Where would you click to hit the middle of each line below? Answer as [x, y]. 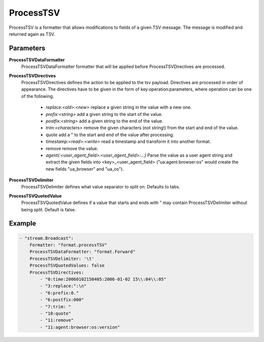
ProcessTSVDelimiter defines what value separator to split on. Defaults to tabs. [101, 187]
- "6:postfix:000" [62, 300]
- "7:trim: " [55, 307]
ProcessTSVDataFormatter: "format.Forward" [82, 252]
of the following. [38, 96]
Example [22, 223]
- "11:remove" [57, 320]
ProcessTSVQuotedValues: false [67, 266]
